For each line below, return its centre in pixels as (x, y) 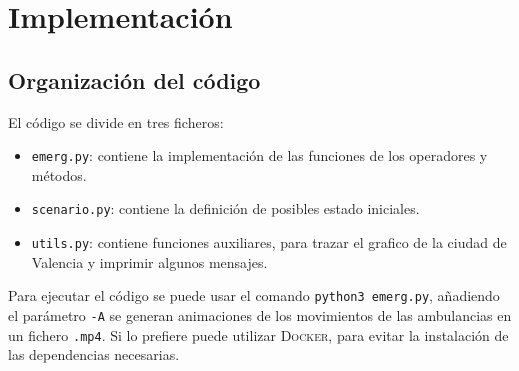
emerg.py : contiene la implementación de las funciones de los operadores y (259, 155)
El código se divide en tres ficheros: (116, 121)
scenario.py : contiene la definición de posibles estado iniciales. (225, 208)
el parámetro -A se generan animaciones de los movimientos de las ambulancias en (260, 314)
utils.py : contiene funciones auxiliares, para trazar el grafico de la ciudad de (269, 242)
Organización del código (134, 79)
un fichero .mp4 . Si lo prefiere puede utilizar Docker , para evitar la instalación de (258, 334)
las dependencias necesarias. (94, 354)
